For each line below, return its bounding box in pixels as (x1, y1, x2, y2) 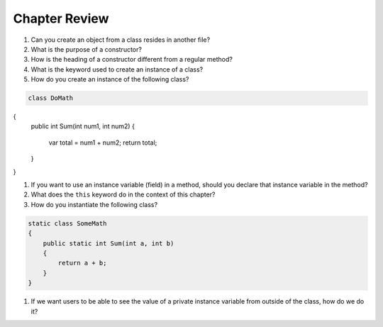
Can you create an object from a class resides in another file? (30, 35, 211, 44)
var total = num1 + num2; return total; (48, 138, 157, 147)
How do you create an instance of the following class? (30, 75, 189, 84)
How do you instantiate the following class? (30, 200, 158, 209)
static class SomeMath (28, 219, 107, 227)
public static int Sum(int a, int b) (43, 239, 174, 248)
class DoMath (28, 94, 74, 102)
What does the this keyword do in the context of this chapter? (30, 190, 216, 199)
